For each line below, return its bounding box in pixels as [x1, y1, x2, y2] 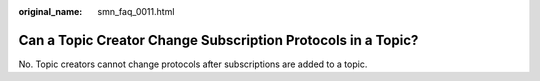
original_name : [18, 6, 83, 17]
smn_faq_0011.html [97, 6, 175, 17]
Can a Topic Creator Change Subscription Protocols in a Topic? [18, 31, 419, 49]
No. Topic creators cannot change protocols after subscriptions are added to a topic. [18, 58, 368, 70]
